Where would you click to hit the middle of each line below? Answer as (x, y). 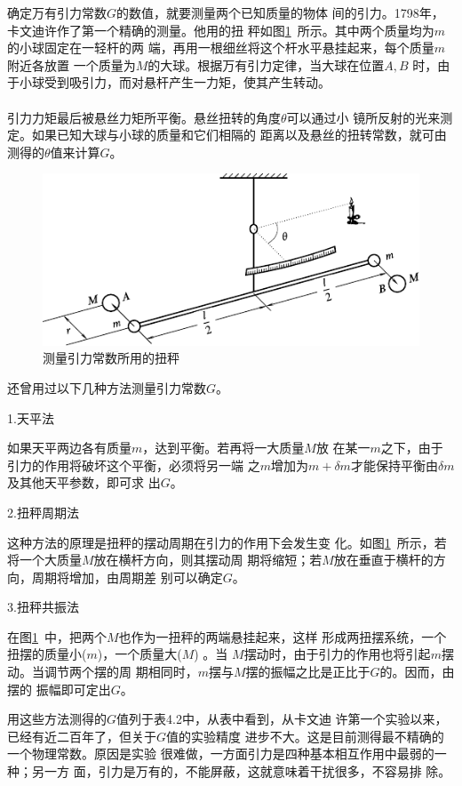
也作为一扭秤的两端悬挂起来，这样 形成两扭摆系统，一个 (283, 636)
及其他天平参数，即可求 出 (84, 482)
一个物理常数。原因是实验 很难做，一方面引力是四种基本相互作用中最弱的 (221, 754)
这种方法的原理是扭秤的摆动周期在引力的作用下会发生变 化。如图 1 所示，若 (227, 542)
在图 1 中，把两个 (57, 636)
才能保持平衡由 (394, 465)
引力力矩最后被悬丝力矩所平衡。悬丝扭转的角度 (144, 117)
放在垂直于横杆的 (383, 560)
